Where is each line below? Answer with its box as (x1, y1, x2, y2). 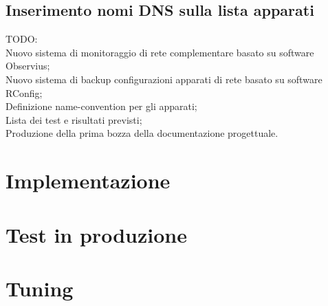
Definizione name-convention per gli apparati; (6, 99, 197, 113)
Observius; (6, 58, 50, 73)
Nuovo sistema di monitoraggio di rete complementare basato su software (6, 45, 314, 59)
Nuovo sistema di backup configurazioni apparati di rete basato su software (6, 72, 322, 86)
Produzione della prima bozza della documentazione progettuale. (6, 126, 278, 140)
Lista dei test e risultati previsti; (6, 112, 142, 127)
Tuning (6, 274, 74, 302)
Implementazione (6, 166, 171, 195)
